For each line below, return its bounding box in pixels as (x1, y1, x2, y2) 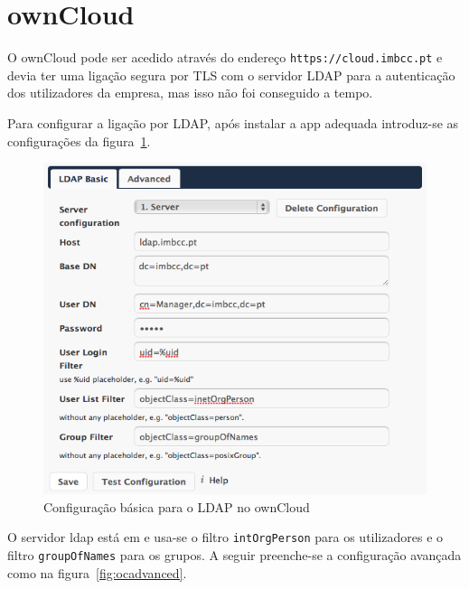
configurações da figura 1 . (7, 131, 151, 150)
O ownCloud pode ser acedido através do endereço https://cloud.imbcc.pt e (7, 48, 443, 67)
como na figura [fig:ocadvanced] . (7, 563, 187, 582)
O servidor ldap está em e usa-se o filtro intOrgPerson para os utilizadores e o (7, 528, 444, 547)
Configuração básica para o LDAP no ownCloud (43, 497, 310, 516)
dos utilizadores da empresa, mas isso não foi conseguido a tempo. (7, 83, 373, 102)
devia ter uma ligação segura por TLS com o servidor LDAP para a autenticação (7, 65, 455, 84)
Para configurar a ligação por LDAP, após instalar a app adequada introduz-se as (7, 113, 459, 132)
